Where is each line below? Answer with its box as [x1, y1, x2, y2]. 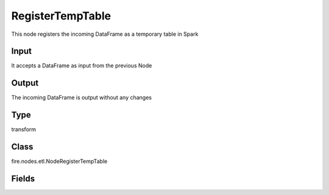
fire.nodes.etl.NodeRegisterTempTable [11, 158, 108, 165]
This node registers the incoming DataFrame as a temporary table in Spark [11, 30, 199, 38]
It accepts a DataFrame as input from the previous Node [11, 62, 152, 69]
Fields [11, 173, 35, 183]
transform [11, 126, 37, 133]
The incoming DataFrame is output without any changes [11, 94, 152, 101]
